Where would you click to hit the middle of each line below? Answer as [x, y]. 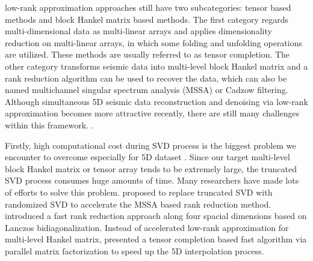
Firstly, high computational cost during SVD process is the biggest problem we [150, 145]
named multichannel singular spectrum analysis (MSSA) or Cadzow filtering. [147, 90]
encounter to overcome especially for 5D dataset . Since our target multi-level [147, 157]
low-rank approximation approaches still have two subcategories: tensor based [148, 7]
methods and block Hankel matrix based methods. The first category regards [147, 19]
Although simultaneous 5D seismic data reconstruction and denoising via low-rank [157, 101]
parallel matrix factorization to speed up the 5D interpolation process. [135, 250]
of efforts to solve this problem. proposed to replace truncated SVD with [139, 192]
